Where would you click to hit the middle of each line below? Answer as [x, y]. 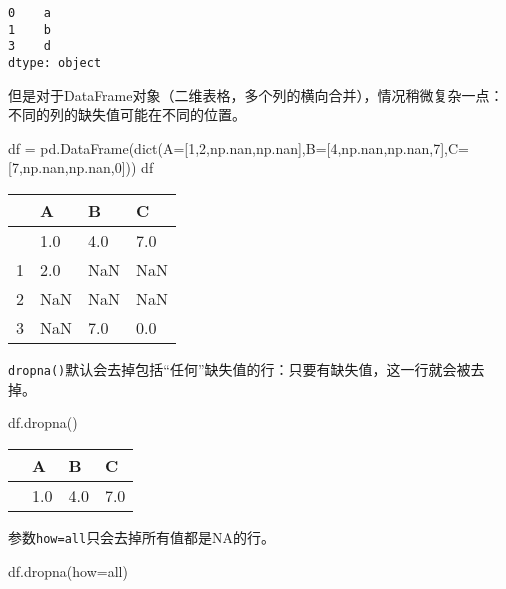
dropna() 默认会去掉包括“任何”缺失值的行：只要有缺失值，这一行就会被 [239, 369]
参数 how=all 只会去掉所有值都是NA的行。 [142, 536]
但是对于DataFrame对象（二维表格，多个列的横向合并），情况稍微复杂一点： [256, 94]
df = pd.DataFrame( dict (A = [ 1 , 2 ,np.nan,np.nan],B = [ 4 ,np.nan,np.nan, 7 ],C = [239, 147]
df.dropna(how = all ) [68, 570]
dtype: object [55, 62]
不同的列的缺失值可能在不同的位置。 [127, 114]
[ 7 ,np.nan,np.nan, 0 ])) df [81, 167]
